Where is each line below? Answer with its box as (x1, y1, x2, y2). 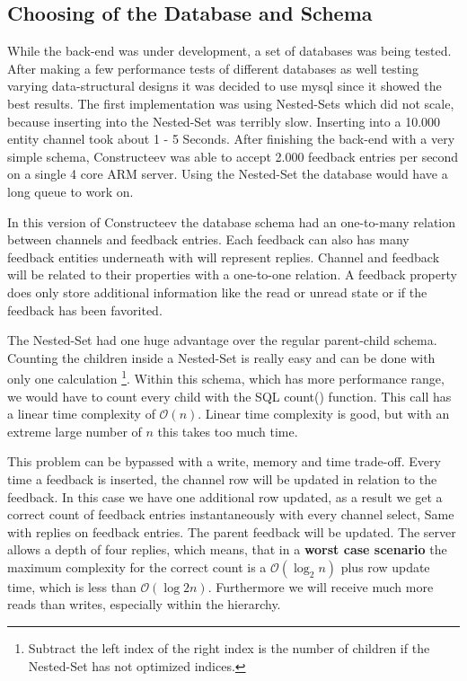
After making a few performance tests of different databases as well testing (7, 58, 419, 77)
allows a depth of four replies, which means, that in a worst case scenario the (7, 540, 447, 559)
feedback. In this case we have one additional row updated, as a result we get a (7, 487, 443, 506)
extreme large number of (7, 421, 142, 440)
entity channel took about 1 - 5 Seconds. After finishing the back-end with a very (7, 129, 455, 148)
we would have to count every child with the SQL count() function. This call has (7, 386, 452, 405)
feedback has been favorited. (7, 300, 163, 319)
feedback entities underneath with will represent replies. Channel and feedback (7, 247, 440, 266)
